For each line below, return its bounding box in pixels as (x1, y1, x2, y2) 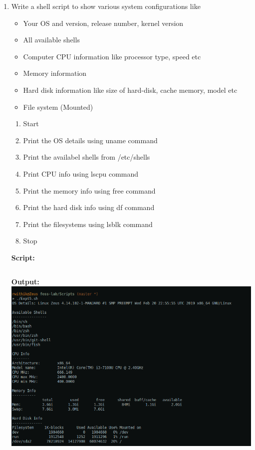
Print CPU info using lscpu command (23, 168, 139, 179)
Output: (11, 276, 39, 286)
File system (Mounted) (23, 101, 93, 112)
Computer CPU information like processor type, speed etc (23, 51, 201, 61)
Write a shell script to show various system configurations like (11, 1, 201, 11)
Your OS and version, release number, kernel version (23, 17, 184, 28)
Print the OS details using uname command (23, 135, 158, 145)
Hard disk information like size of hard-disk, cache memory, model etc (23, 84, 238, 95)
